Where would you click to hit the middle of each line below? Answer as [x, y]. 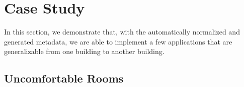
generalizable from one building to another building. [84, 51]
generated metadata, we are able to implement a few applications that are [118, 41]
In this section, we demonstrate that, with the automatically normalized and [122, 32]
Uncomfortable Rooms [64, 78]
